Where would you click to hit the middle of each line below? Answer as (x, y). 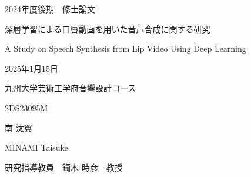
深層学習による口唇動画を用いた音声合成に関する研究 (108, 29)
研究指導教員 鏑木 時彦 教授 (64, 167)
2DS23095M (26, 107)
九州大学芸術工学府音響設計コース (71, 88)
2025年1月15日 (31, 68)
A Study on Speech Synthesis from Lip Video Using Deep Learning (125, 49)
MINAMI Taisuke (36, 147)
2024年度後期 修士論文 (50, 9)
